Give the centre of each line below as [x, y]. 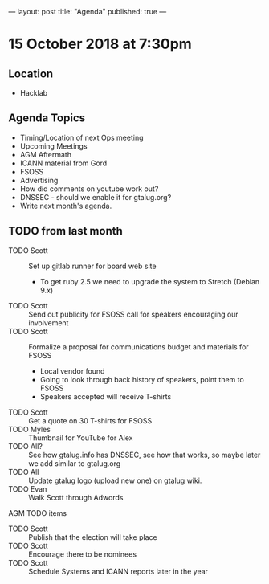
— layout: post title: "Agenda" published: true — [88, 12]
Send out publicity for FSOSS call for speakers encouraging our [133, 314]
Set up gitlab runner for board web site [92, 266]
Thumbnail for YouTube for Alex [81, 438]
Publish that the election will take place [93, 537]
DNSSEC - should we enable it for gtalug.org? [96, 197]
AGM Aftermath [46, 154]
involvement [49, 323]
